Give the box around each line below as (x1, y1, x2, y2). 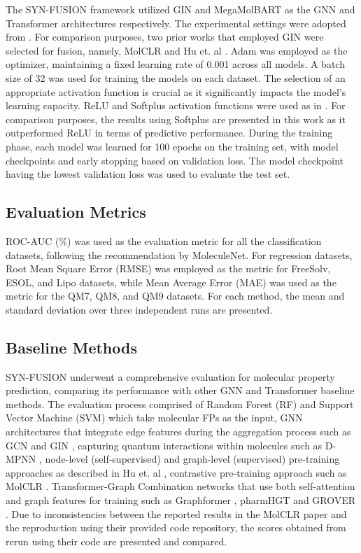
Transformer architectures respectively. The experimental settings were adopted (6, 15, 346, 30)
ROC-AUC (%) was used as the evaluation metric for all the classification (6, 233, 322, 248)
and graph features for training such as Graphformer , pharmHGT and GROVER (6, 493, 356, 507)
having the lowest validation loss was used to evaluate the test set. (6, 167, 290, 181)
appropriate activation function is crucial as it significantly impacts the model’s (6, 84, 346, 99)
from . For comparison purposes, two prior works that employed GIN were (6, 29, 324, 44)
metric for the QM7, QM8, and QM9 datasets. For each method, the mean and (6, 288, 345, 303)
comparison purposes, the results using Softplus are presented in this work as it (6, 111, 346, 126)
